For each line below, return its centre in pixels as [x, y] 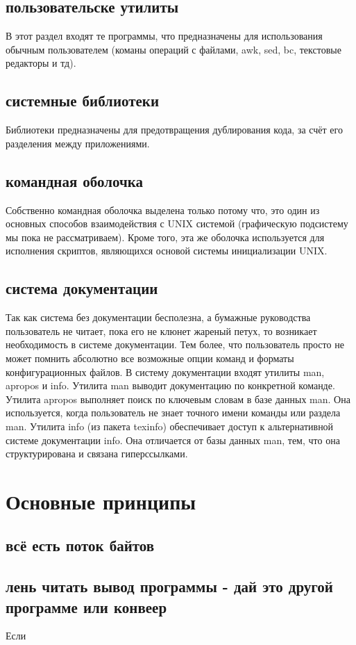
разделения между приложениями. [78, 143]
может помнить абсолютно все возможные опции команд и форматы [150, 358]
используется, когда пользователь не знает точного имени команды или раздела [173, 413]
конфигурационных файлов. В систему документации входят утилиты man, [165, 372]
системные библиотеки [83, 100]
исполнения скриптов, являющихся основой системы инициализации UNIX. [167, 251]
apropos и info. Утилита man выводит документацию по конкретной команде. [170, 385]
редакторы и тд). [41, 63]
